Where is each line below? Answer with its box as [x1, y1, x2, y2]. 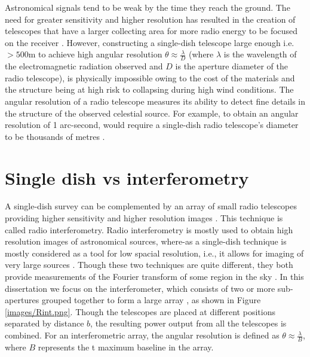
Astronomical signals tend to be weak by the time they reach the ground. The [5, 1, 290, 13]
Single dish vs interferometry [5, 165, 249, 190]
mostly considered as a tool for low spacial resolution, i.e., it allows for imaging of [5, 246, 304, 259]
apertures [5, 294, 39, 306]
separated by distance [5, 317, 84, 329]
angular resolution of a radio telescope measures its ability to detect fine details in [5, 94, 306, 107]
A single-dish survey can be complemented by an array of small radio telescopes [5, 200, 297, 212]
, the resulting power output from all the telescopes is [90, 317, 287, 329]
